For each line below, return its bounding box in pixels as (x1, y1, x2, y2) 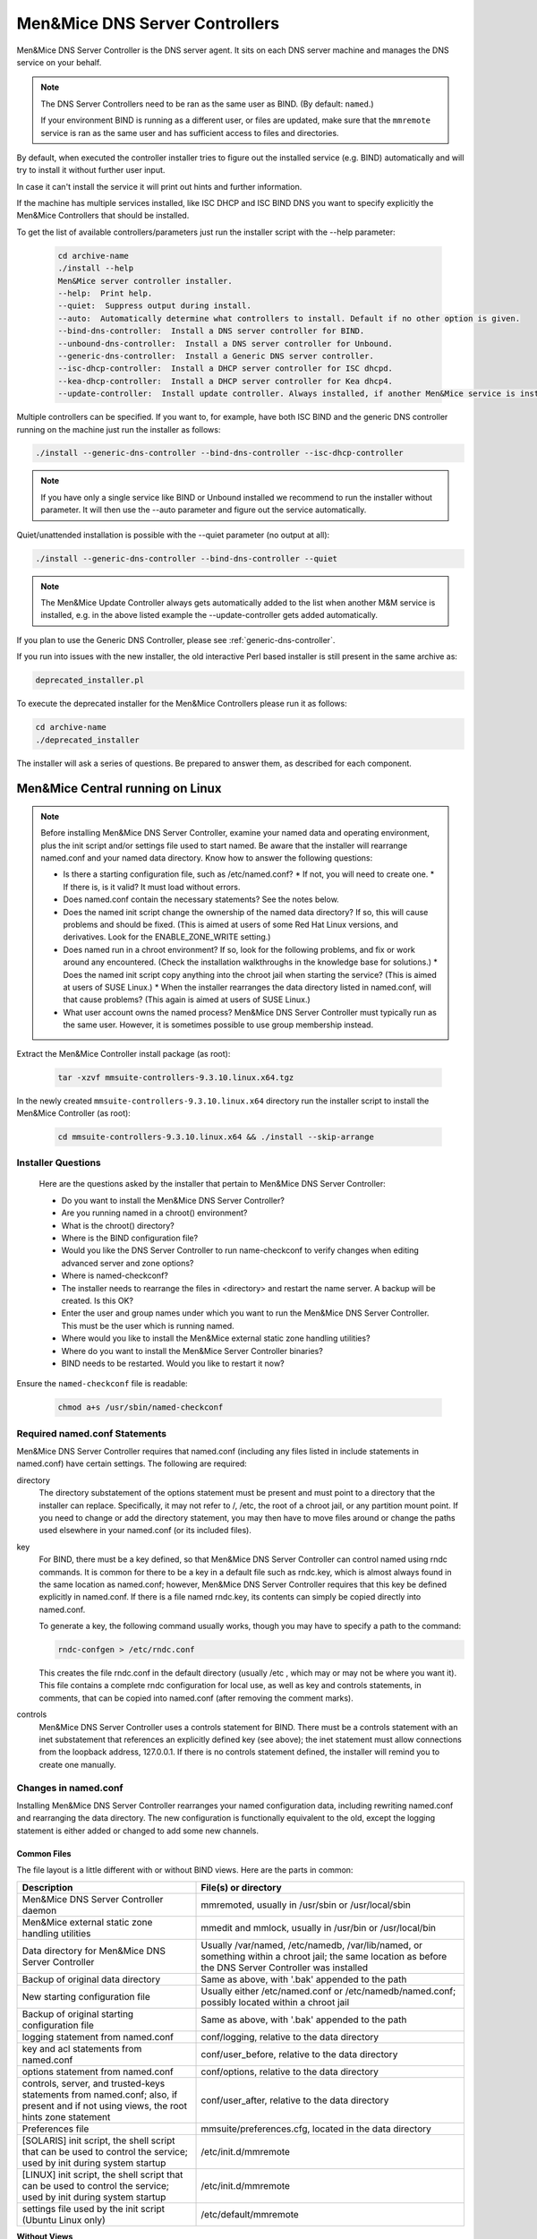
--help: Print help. (57, 288, 153, 298)
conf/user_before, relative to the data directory (200, 2047, 398, 2060)
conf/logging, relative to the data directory (200, 2030, 379, 2043)
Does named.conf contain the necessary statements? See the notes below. (63, 894, 339, 905)
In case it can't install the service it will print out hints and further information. (16, 181, 303, 192)
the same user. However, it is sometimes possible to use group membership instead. (63, 1019, 374, 1030)
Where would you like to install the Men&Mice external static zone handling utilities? (61, 1333, 371, 1343)
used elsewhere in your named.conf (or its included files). (38, 1525, 252, 1536)
